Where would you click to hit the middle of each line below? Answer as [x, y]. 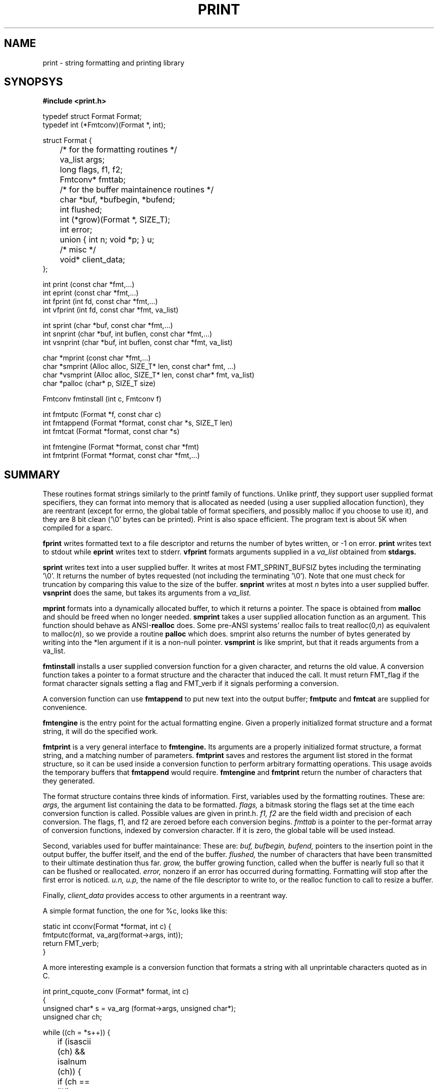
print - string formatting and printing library [113, 62]
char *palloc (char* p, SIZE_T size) [99, 383]
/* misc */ [78, 250]
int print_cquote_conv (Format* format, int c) [116, 991]
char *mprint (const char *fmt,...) [97, 358]
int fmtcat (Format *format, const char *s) [111, 431]
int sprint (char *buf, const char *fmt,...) [108, 325]
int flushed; [81, 210]
